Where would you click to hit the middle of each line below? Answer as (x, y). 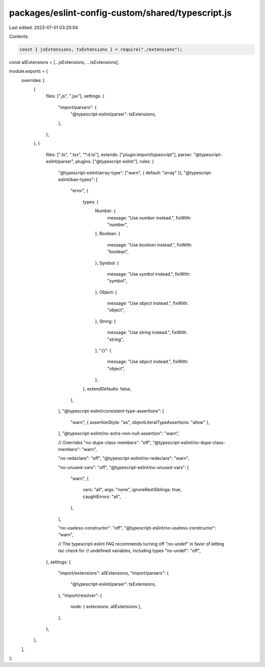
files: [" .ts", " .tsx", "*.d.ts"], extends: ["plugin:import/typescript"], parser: (119, 154)
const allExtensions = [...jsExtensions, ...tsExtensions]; (64, 62)
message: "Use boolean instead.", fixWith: (150, 245)
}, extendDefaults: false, (107, 389)
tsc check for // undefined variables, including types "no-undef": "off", (130, 551)
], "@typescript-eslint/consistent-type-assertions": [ (111, 411)
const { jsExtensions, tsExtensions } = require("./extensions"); (101, 49)
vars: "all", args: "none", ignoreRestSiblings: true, (132, 490)
